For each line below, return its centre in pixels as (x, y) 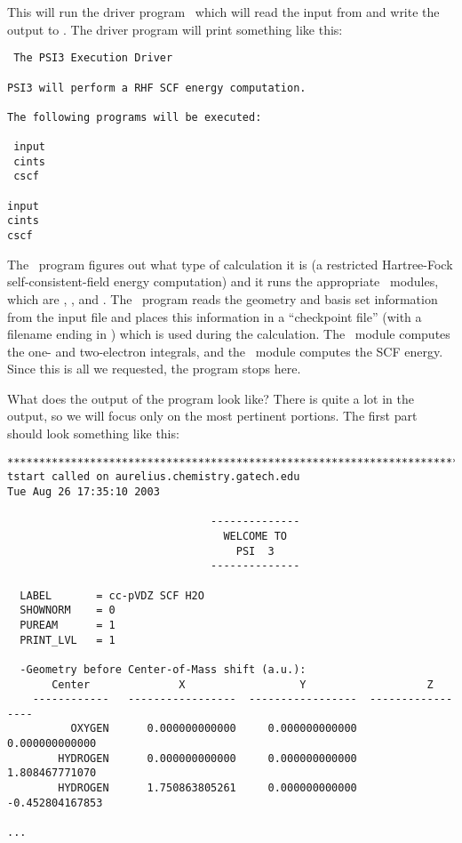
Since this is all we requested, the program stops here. (154, 369)
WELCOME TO (255, 536)
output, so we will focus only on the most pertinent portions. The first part (212, 416)
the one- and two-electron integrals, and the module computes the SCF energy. (225, 351)
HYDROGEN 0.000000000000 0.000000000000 (207, 758)
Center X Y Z (243, 684)
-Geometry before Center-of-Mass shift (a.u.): (163, 669)
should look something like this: (93, 434)
